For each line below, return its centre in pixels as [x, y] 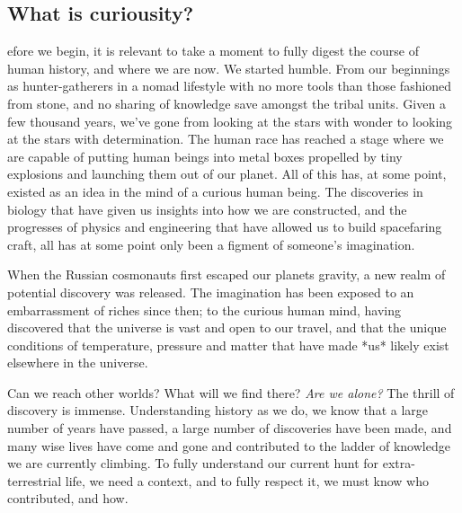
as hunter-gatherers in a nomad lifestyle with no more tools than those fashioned [230, 86]
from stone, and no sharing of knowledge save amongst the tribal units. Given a [227, 103]
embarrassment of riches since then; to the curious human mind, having [204, 310]
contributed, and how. [68, 498]
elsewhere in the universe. [78, 363]
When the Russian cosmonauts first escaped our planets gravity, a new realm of [227, 274]
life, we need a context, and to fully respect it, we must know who [247, 480]
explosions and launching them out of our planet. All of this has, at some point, [227, 174]
